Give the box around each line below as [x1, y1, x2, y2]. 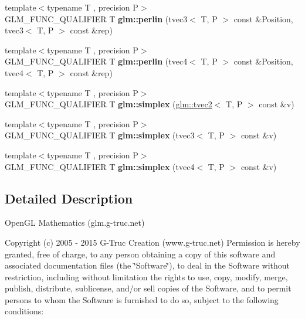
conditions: [5, 305, 44, 317]
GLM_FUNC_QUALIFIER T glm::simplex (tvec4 [5, 160, 195, 172]
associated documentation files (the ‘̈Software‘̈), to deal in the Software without [5, 259, 290, 272]
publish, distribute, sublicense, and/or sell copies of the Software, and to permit [5, 282, 292, 294]
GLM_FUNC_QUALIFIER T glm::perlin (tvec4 [5, 55, 188, 67]
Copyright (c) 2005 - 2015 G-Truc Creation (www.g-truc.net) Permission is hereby [5, 236, 300, 248]
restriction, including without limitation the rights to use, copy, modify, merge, [5, 270, 288, 283]
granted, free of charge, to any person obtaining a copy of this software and [5, 247, 276, 260]
